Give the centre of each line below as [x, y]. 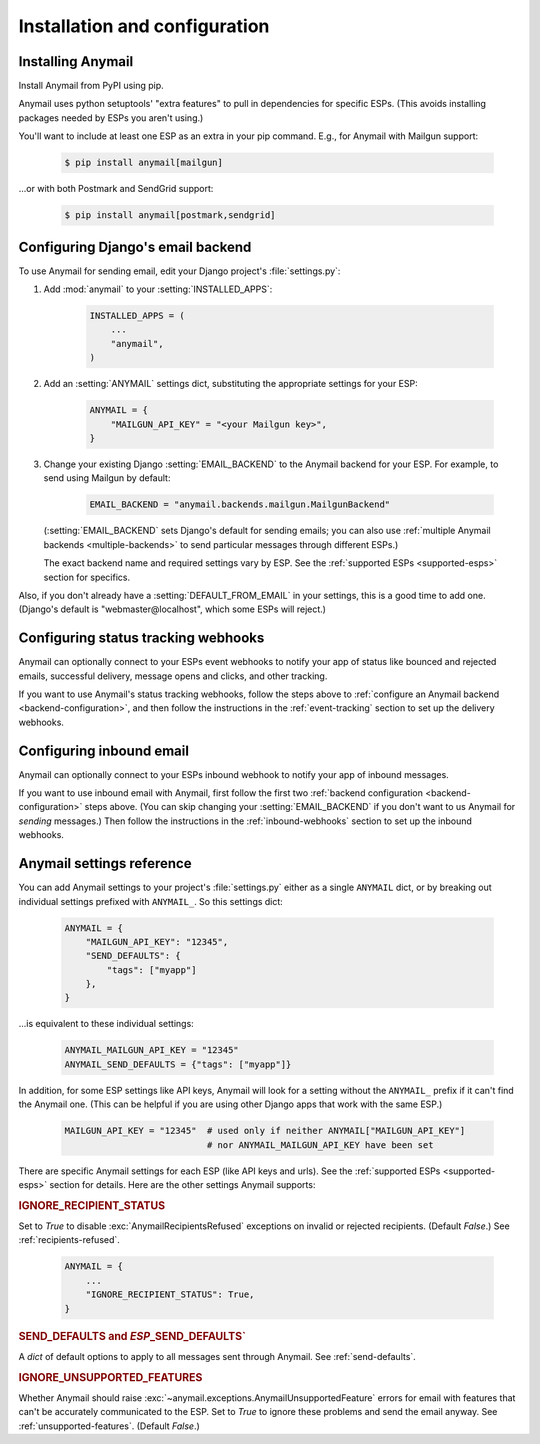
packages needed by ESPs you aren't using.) [111, 117]
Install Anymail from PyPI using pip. [91, 86]
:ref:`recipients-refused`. [69, 1240]
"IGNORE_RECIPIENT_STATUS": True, [170, 1294]
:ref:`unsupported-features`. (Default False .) [109, 1426]
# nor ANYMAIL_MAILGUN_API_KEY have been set [320, 1144]
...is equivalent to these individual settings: [106, 1024]
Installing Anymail [76, 61]
